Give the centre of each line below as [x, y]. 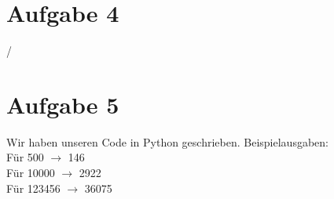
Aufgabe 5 [63, 104]
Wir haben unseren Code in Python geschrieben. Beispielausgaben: [167, 141]
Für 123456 [33, 188]
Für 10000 [31, 173]
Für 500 [25, 157]
